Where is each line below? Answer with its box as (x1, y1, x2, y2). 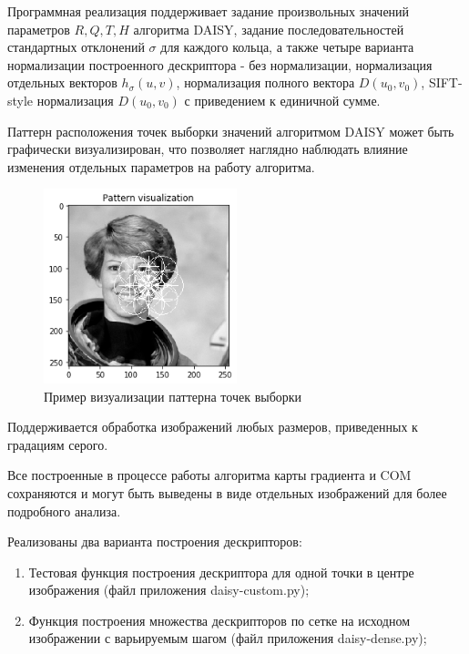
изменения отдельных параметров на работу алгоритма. (7, 157, 315, 176)
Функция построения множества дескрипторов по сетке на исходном (28, 610, 410, 629)
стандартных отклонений (7, 37, 145, 56)
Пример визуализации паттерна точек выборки (44, 386, 302, 405)
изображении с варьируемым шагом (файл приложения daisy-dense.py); (28, 628, 427, 648)
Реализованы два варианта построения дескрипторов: (7, 532, 302, 551)
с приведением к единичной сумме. (184, 90, 381, 109)
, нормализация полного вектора (176, 73, 355, 92)
